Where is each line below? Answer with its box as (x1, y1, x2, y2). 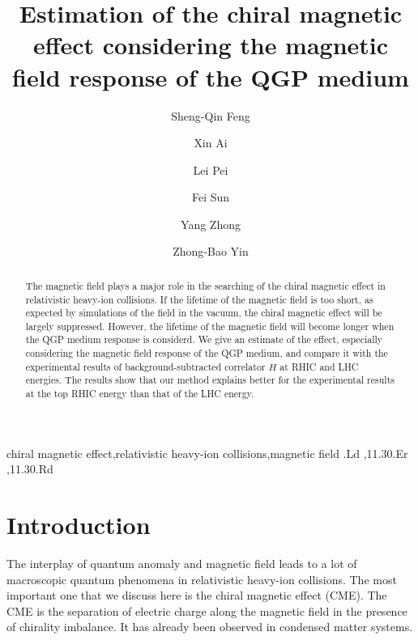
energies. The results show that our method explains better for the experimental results (25, 373, 395, 387)
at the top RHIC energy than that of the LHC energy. (25, 387, 254, 401)
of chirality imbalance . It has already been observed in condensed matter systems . (6, 618, 413, 635)
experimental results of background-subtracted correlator (25, 359, 266, 373)
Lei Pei (193, 161, 228, 178)
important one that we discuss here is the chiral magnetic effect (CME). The (6, 587, 387, 604)
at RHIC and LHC (279, 359, 359, 373)
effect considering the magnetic (32, 28, 389, 61)
